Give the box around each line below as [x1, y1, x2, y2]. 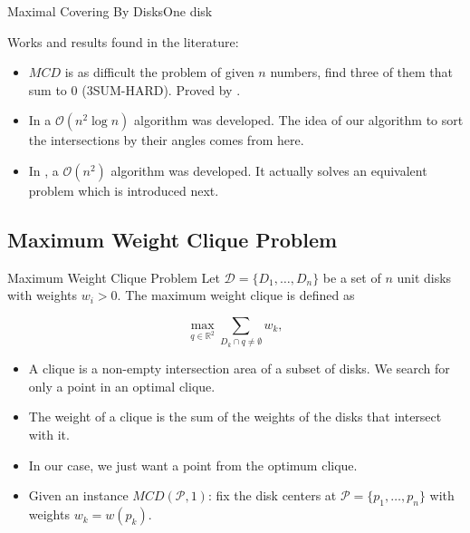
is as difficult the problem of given [64, 63, 254, 82]
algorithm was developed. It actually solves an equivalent [110, 160, 427, 179]
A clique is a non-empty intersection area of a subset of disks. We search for [28, 359, 450, 378]
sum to [28, 80, 67, 99]
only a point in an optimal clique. [28, 376, 216, 395]
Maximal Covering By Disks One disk [7, 2, 213, 20]
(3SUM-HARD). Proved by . [82, 80, 241, 99]
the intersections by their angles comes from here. [28, 131, 304, 150]
